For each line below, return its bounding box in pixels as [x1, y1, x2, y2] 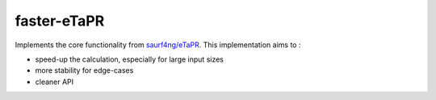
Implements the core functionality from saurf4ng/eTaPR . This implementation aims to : [15, 40, 301, 50]
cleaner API [35, 77, 74, 86]
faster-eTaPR [15, 12, 105, 30]
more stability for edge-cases [35, 66, 134, 75]
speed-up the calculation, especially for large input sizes [35, 54, 224, 64]
